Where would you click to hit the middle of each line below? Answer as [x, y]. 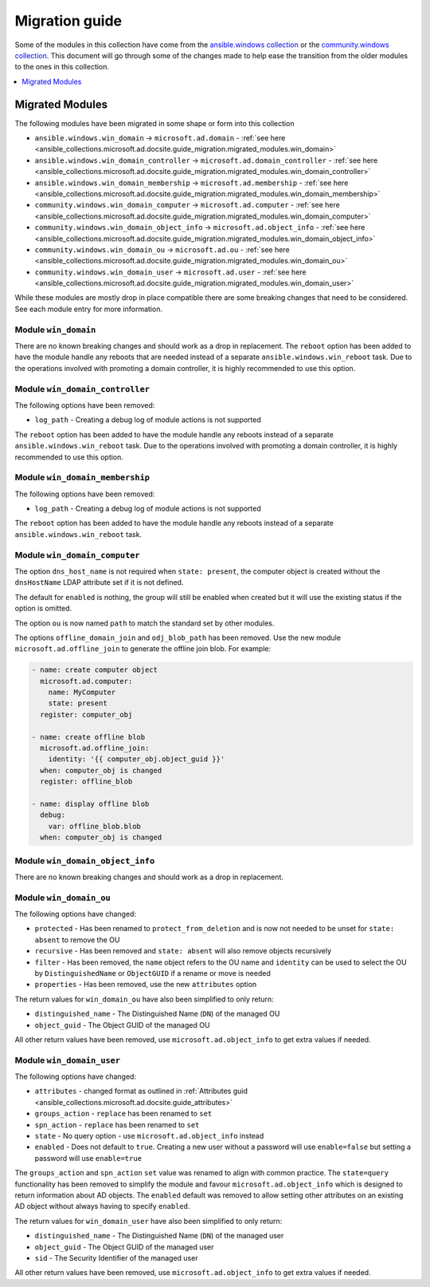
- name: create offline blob [88, 737]
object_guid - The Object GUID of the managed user [124, 1247]
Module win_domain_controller [82, 389]
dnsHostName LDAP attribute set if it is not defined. [99, 582]
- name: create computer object [95, 670]
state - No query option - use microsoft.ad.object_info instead [149, 1136]
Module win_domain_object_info [85, 860]
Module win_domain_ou [63, 898]
